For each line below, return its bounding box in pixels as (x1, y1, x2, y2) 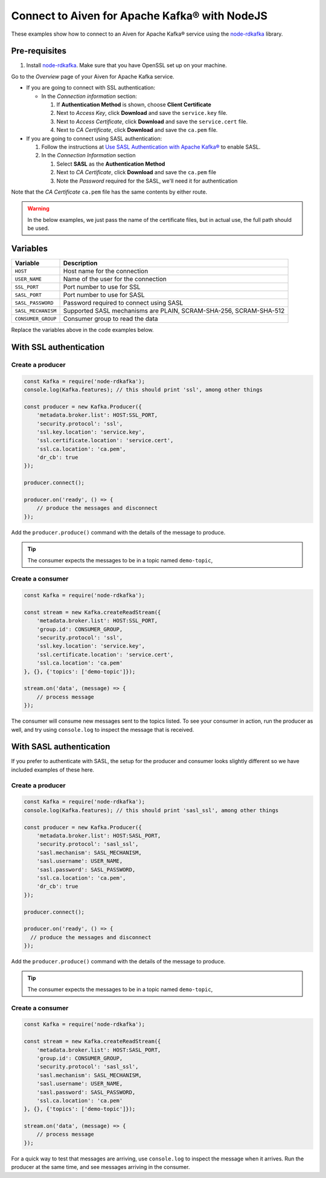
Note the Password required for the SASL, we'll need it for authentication (56, 177, 238, 184)
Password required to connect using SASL (63, 299, 184, 307)
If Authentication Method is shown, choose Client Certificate (56, 101, 211, 108)
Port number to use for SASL (63, 291, 145, 299)
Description (63, 259, 98, 267)
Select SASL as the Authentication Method (56, 160, 165, 168)
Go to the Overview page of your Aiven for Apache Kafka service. (11, 73, 174, 80)
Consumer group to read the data (63, 314, 158, 323)
